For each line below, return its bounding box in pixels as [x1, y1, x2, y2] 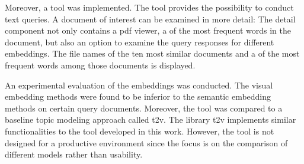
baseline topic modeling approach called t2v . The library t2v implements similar [5, 113, 296, 126]
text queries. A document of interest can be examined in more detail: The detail [5, 12, 296, 25]
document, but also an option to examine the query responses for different [5, 35, 274, 48]
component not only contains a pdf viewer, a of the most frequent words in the [5, 24, 291, 37]
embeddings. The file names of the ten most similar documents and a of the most [5, 47, 300, 60]
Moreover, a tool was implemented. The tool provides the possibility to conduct [5, 1, 294, 13]
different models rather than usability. [5, 148, 143, 160]
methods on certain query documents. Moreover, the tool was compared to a [5, 101, 283, 114]
